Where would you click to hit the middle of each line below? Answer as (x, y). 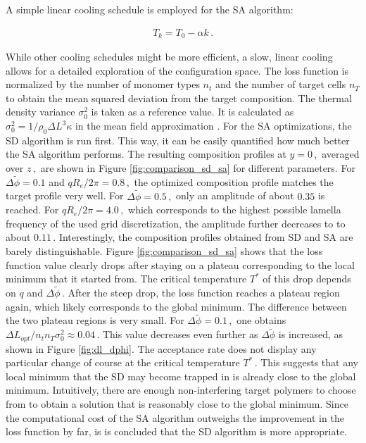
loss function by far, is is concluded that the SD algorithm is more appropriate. (176, 431)
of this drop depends (307, 279)
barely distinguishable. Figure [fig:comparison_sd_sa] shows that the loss (164, 251)
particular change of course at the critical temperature (123, 362)
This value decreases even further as (180, 334)
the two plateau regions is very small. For (95, 320)
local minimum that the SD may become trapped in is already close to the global (181, 376)
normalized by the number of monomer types (103, 84)
